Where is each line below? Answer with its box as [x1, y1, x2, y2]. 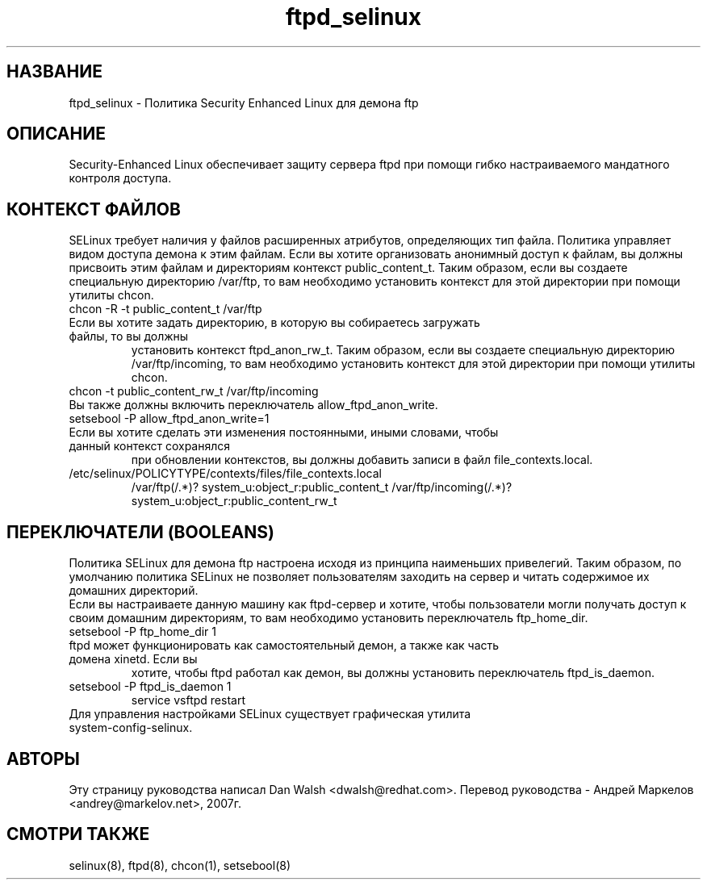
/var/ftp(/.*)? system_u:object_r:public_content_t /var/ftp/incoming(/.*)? [131, 480, 512, 495]
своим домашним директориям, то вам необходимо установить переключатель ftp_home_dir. [69, 611, 588, 625]
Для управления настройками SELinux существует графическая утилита [69, 707, 471, 721]
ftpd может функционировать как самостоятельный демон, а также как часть [69, 638, 500, 653]
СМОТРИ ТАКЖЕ [6, 824, 150, 845]
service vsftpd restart [131, 693, 245, 708]
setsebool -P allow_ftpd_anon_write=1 [69, 412, 270, 426]
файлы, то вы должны [69, 329, 189, 344]
